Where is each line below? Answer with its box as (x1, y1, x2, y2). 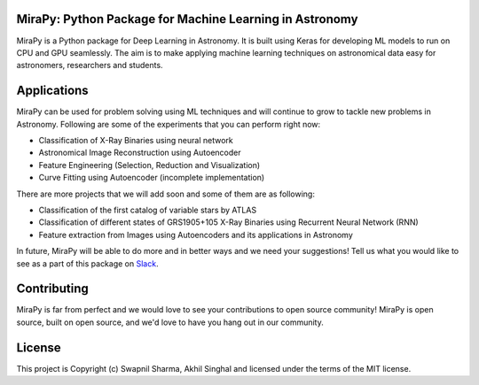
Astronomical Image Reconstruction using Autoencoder (38, 147, 241, 158)
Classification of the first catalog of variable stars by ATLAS (38, 204, 257, 215)
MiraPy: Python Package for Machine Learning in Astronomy (16, 12, 358, 27)
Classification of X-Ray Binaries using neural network (38, 135, 234, 145)
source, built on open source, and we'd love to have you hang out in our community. (16, 317, 324, 327)
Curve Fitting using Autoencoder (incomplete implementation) (38, 173, 265, 183)
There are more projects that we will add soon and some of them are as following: (16, 189, 315, 199)
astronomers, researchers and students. (16, 60, 163, 71)
